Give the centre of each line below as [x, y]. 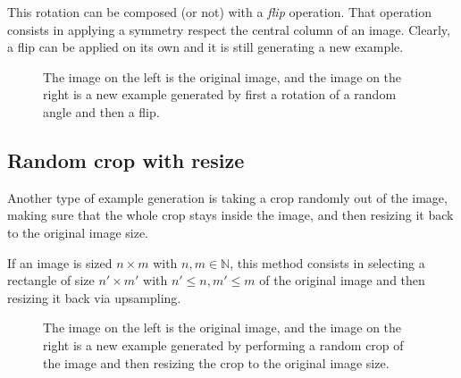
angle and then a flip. [101, 111]
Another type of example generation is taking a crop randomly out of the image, [227, 197]
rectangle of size [51, 280]
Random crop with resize [126, 160]
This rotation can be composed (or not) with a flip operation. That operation [220, 12]
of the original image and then [342, 280]
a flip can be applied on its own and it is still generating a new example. [205, 47]
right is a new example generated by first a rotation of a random [220, 94]
